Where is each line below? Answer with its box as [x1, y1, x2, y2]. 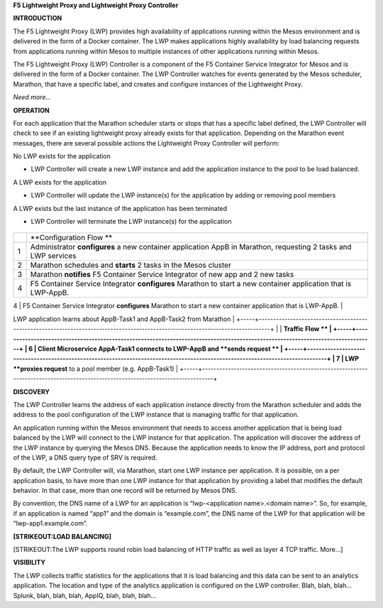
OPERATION [13, 106, 50, 114]
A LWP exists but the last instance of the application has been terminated [13, 204, 228, 212]
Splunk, [13, 591, 35, 599]
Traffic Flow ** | [283, 325, 332, 333]
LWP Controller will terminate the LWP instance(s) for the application [30, 217, 232, 226]
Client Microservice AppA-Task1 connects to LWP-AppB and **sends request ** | [38, 344, 283, 353]
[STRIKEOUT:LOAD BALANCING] [13, 532, 111, 541]
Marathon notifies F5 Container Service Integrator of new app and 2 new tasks [30, 270, 294, 280]
